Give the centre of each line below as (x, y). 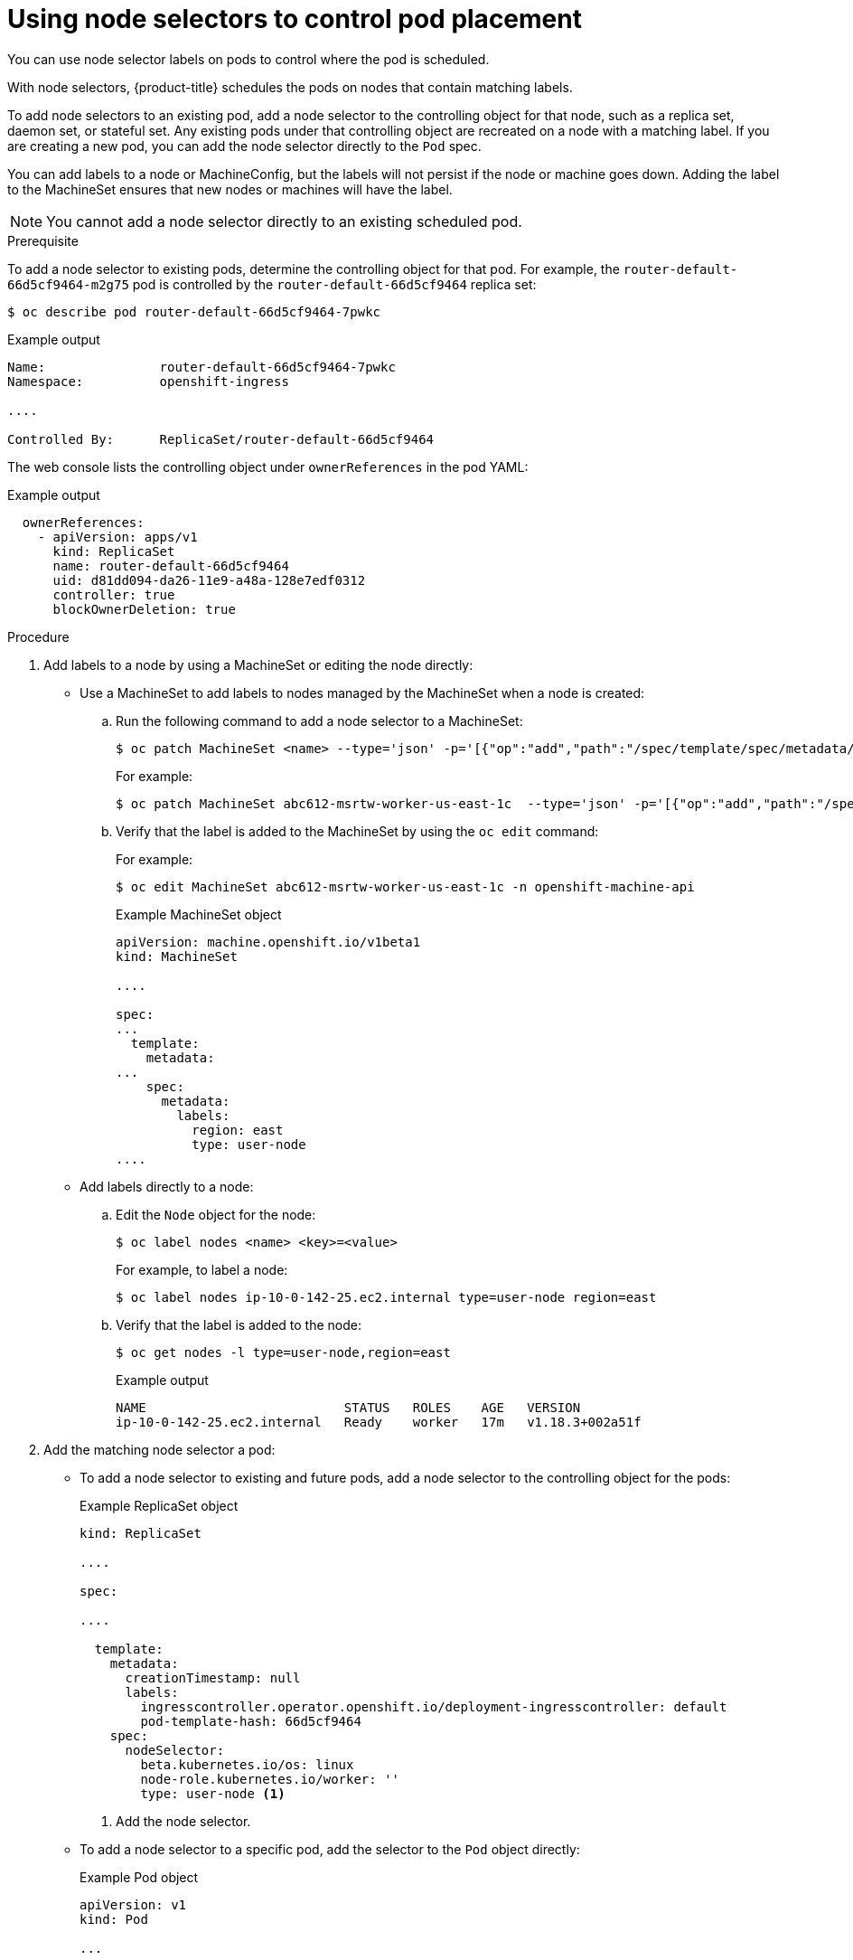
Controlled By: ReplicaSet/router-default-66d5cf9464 (221, 439)
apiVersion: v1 (133, 1904)
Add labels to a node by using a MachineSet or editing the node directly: (258, 664)
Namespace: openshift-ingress (148, 381)
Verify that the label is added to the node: (239, 1324)
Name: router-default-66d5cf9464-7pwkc (202, 367)
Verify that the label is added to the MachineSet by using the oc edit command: (357, 831)
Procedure (38, 636)
